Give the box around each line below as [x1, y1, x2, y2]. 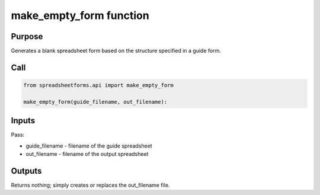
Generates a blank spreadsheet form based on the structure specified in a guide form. [11, 47, 222, 55]
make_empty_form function [11, 9, 149, 22]
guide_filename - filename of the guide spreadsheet [25, 142, 152, 149]
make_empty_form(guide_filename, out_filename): [23, 98, 168, 105]
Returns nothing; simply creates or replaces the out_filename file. [11, 181, 170, 189]
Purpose [11, 31, 43, 41]
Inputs [11, 116, 36, 126]
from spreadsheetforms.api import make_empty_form [23, 82, 174, 89]
